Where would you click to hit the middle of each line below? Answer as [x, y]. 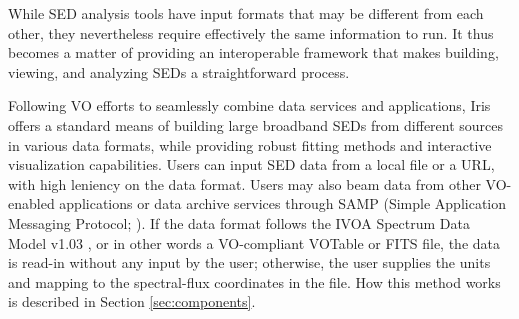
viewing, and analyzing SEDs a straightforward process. [179, 71]
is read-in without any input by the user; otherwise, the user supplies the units [249, 262]
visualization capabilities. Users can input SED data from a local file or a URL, [251, 164]
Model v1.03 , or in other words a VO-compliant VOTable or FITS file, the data [254, 242]
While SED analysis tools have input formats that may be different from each [246, 13]
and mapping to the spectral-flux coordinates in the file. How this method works [254, 281]
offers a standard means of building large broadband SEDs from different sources [256, 124]
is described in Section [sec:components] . [132, 301]
